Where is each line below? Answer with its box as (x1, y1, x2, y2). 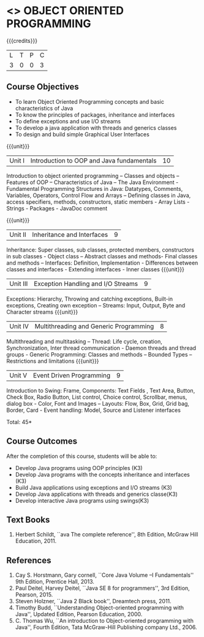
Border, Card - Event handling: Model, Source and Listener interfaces (6, 406, 181, 414)
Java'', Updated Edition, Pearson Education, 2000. (15, 611, 143, 618)
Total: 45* (6, 418, 32, 425)
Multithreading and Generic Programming (34, 322, 154, 330)
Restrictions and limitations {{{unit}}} (6, 357, 99, 365)
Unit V (9, 371, 28, 379)
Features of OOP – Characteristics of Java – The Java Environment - (6, 179, 179, 186)
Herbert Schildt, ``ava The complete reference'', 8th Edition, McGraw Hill (15, 531, 198, 538)
